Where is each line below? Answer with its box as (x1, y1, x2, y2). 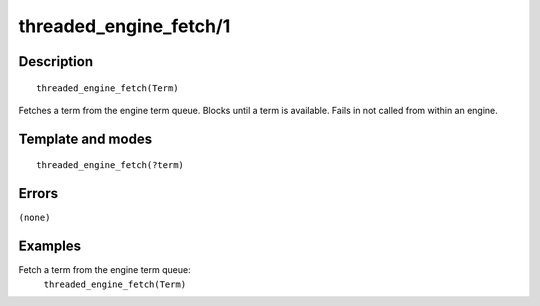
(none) (18, 212, 51, 224)
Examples (18, 238, 82, 255)
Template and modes (18, 130, 153, 147)
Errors (18, 185, 59, 202)
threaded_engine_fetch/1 (18, 15, 231, 37)
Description (18, 53, 94, 70)
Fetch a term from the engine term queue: (18, 264, 191, 276)
